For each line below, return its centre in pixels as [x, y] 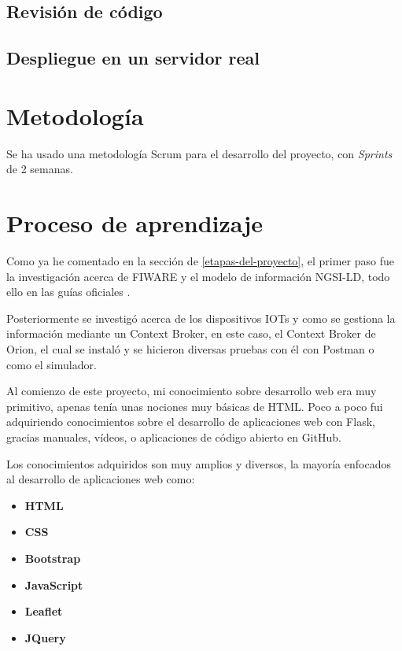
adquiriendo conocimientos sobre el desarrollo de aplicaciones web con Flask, [191, 422]
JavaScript [54, 584]
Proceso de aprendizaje [135, 223]
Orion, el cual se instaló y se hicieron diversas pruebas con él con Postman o [190, 348]
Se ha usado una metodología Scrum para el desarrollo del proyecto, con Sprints [199, 153]
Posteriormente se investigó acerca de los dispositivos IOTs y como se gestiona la [201, 318]
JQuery [45, 637]
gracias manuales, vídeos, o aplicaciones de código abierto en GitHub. [174, 436]
